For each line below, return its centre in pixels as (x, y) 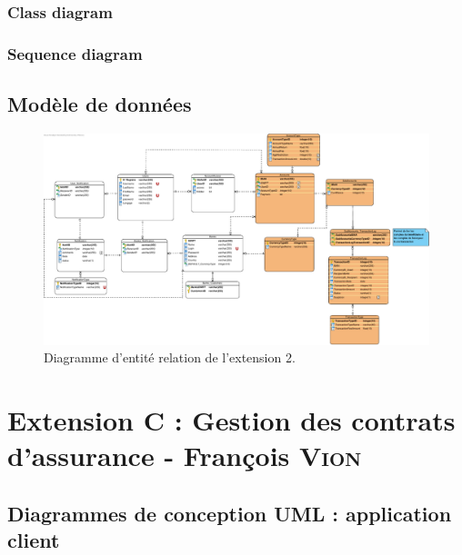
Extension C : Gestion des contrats (231, 419)
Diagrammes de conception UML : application (230, 513)
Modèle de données (100, 104)
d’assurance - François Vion (185, 456)
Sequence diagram (75, 53)
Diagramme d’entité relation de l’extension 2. (170, 357)
